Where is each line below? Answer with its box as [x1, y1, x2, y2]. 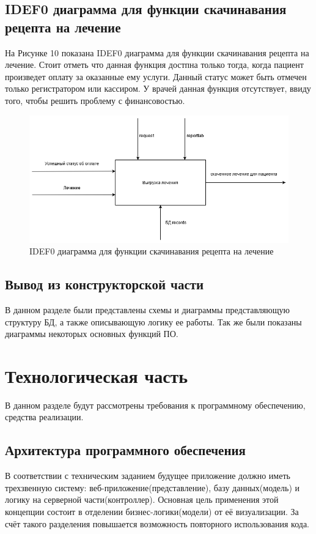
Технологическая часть [5, 363, 188, 388]
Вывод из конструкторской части [5, 275, 204, 294]
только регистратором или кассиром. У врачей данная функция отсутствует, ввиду [5, 82, 311, 95]
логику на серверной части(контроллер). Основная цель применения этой [5, 493, 279, 506]
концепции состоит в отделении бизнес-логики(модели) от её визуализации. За [5, 505, 299, 518]
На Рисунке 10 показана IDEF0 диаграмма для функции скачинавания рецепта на [5, 46, 309, 59]
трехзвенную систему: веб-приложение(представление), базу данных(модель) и [5, 481, 300, 494]
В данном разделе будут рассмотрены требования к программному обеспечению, [5, 398, 306, 411]
